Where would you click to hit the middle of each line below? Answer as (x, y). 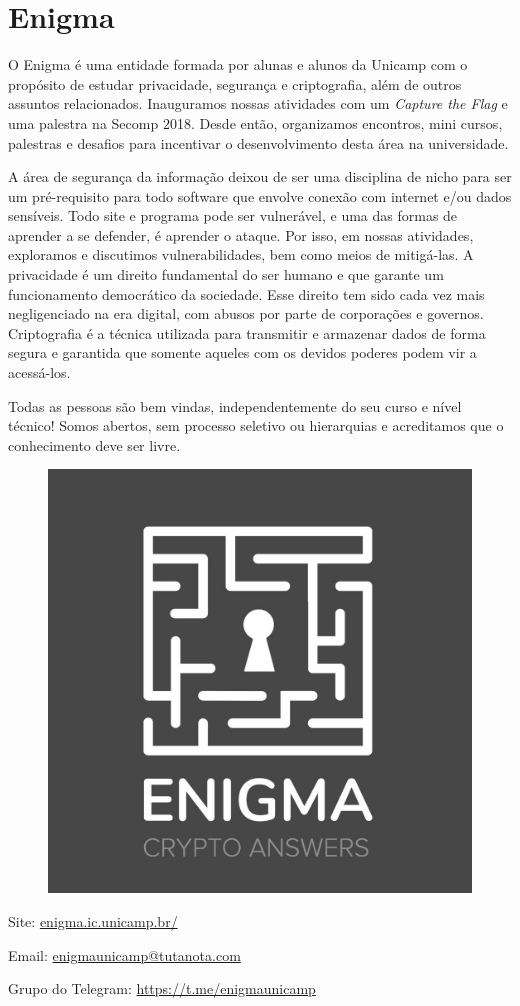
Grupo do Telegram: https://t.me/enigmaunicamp (162, 988)
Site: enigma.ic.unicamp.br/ (93, 921)
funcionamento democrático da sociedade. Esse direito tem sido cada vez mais (246, 293)
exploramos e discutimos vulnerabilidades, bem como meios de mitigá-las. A (241, 254)
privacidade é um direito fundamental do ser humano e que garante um (226, 274)
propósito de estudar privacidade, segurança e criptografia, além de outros (235, 83)
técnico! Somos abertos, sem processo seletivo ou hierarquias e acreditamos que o (256, 425)
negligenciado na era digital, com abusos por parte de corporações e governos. (246, 313)
